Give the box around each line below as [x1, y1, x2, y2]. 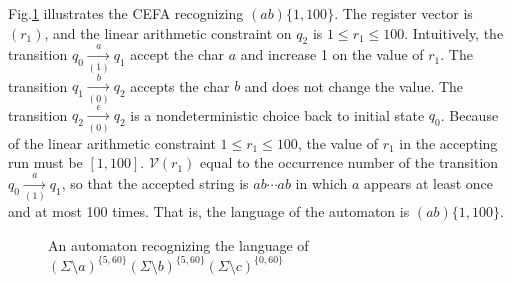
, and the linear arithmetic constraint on [44, 22, 292, 43]
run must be [8, 152, 83, 173]
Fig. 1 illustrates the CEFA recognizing [8, 3, 244, 23]
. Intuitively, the [404, 22, 504, 43]
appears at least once [364, 172, 493, 193]
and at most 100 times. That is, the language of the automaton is [8, 201, 410, 222]
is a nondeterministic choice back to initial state [130, 104, 425, 125]
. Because [440, 104, 499, 125]
